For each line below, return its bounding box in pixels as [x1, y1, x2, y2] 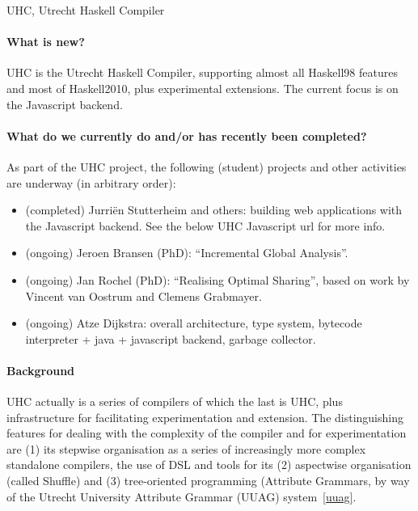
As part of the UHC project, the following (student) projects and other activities [6, 158, 407, 175]
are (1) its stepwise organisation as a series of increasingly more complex [6, 440, 366, 457]
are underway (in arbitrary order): [6, 174, 176, 191]
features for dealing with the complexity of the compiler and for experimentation [6, 424, 407, 441]
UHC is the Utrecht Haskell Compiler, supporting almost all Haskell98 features [6, 64, 398, 81]
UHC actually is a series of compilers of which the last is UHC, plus [6, 393, 343, 410]
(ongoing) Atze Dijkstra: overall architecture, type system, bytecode [25, 315, 362, 332]
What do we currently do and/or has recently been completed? [6, 127, 367, 144]
